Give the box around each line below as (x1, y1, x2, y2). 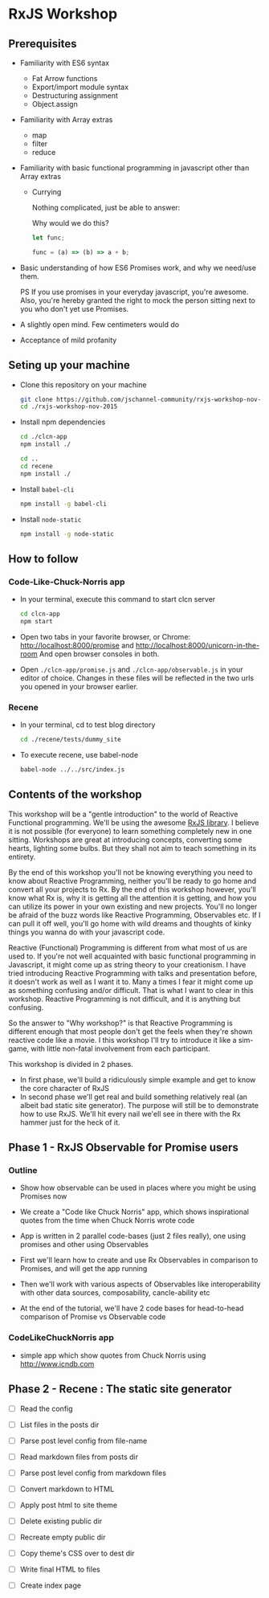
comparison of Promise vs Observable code (19, 1312, 166, 1322)
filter (31, 139, 48, 149)
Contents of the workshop (8, 788, 142, 802)
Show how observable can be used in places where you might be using (19, 1183, 257, 1193)
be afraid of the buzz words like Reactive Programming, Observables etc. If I (8, 909, 261, 920)
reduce (31, 148, 56, 157)
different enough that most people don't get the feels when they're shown (8, 1026, 253, 1036)
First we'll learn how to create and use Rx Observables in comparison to (19, 1255, 259, 1265)
